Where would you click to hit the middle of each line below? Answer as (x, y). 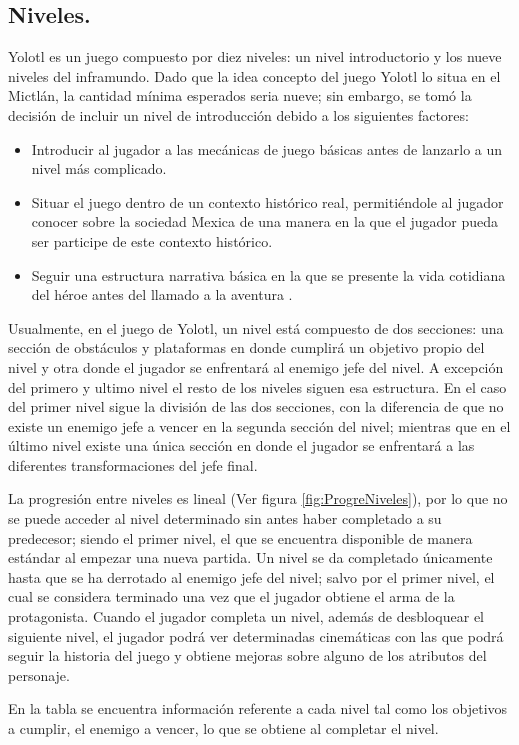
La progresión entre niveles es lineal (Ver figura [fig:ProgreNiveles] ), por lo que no (258, 498)
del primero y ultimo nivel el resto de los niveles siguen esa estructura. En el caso (257, 386)
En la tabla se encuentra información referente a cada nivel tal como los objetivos (258, 708)
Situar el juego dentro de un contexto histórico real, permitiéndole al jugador (267, 201)
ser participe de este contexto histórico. (152, 240)
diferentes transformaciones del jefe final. (133, 464)
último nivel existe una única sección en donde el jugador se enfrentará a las (241, 445)
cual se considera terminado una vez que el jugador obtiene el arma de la (231, 596)
